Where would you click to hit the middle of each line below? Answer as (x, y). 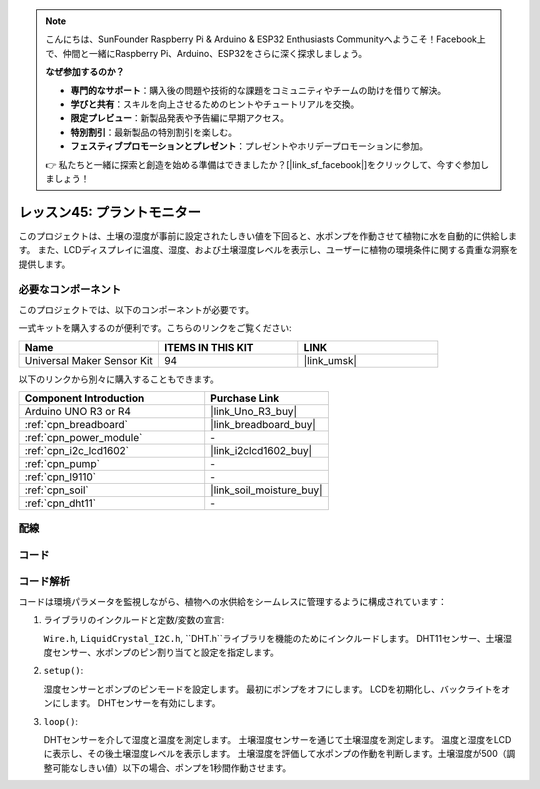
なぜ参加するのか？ (85, 72)
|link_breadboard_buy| (263, 424)
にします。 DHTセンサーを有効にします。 (136, 703)
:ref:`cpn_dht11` (60, 503)
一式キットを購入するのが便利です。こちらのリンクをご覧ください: (155, 328)
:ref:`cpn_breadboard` (76, 424)
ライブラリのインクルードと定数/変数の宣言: (134, 620)
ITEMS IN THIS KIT (208, 347)
